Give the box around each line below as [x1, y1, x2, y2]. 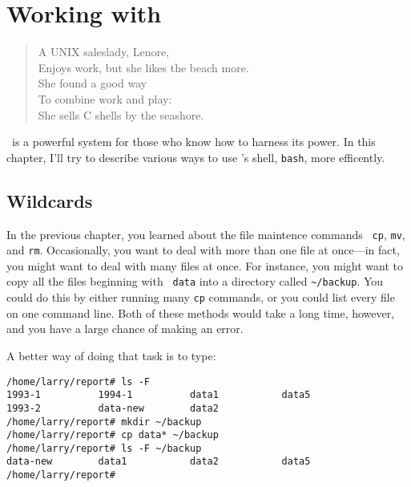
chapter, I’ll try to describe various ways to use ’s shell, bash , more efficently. [6, 148, 385, 165]
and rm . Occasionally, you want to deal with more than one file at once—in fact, [6, 241, 400, 258]
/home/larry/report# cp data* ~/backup [6, 429, 219, 441]
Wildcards [6, 188, 93, 213]
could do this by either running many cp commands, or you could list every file [6, 289, 395, 306]
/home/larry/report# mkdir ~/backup [6, 416, 202, 428]
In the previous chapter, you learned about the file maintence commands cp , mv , [6, 225, 405, 242]
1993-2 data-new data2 [6, 402, 219, 414]
